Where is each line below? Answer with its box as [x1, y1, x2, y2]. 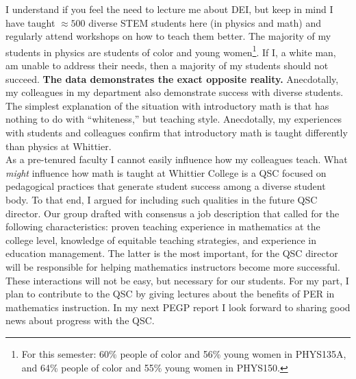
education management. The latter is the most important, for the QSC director [5, 246, 338, 260]
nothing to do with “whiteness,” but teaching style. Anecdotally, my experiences [5, 112, 342, 126]
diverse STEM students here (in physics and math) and [88, 15, 322, 29]
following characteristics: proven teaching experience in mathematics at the [5, 219, 320, 234]
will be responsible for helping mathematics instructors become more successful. [5, 259, 340, 273]
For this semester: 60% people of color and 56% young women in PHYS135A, [21, 346, 346, 360]
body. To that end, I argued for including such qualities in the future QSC [5, 192, 318, 206]
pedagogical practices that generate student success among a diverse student [5, 179, 326, 193]
